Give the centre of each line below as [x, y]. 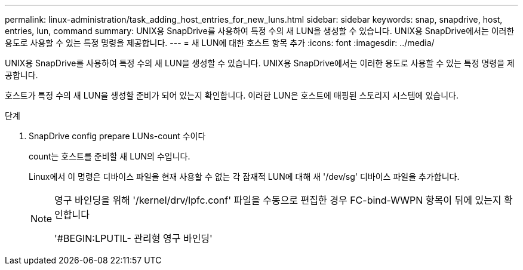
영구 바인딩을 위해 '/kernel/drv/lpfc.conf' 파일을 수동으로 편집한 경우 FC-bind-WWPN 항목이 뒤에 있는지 [278, 200]
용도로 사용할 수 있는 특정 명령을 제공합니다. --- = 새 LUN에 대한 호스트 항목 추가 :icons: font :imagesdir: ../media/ [220, 43]
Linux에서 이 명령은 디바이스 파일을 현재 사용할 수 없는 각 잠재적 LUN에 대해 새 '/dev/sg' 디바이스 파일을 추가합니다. [244, 177]
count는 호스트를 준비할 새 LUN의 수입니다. [110, 156]
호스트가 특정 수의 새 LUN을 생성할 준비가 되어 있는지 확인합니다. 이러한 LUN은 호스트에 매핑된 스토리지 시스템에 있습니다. [232, 95]
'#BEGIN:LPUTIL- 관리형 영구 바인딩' [133, 238]
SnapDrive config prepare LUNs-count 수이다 [117, 136]
